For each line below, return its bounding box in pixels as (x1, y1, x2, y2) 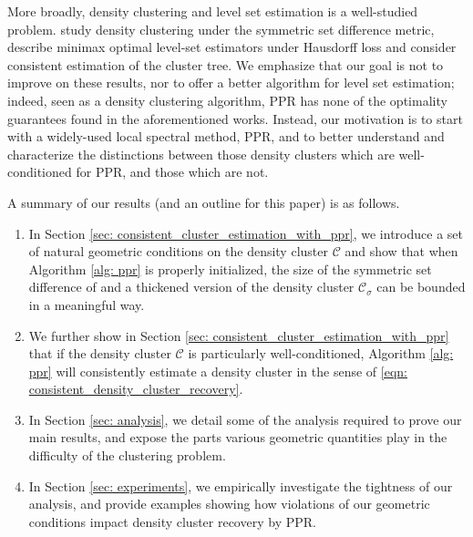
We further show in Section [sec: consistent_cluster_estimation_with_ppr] (28, 325, 449, 345)
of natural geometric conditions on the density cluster (28, 242, 328, 261)
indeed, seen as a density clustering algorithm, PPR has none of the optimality (7, 90, 447, 109)
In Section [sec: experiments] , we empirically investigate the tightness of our (28, 476, 453, 495)
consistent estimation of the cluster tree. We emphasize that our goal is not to (7, 55, 444, 74)
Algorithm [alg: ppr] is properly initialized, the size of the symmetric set (28, 259, 432, 278)
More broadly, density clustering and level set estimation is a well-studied (7, 2, 418, 20)
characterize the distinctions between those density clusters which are (7, 144, 395, 163)
